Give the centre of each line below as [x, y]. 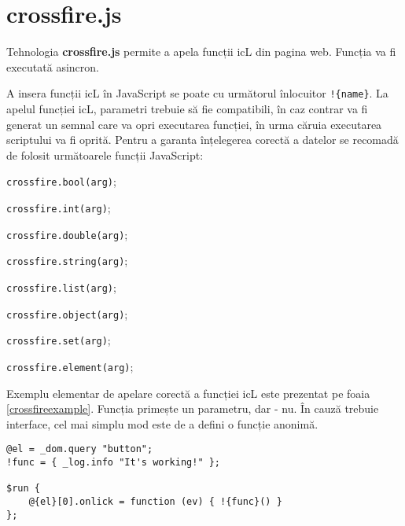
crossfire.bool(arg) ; [61, 181]
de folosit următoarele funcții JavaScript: [105, 154]
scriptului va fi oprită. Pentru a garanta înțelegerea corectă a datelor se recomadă [202, 140]
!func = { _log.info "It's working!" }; [114, 463]
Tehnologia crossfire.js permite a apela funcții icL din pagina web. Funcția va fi [201, 51]
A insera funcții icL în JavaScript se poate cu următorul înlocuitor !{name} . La [197, 93]
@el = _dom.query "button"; [80, 449]
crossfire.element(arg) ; [70, 366]
